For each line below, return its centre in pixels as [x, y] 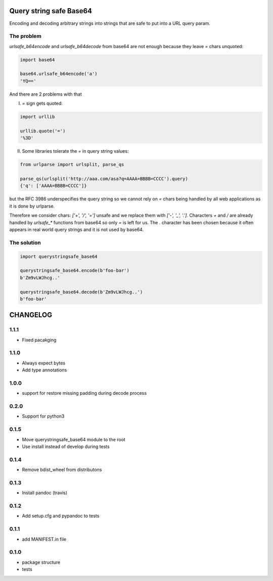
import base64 [37, 60]
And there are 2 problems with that [45, 94]
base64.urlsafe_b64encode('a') [59, 74]
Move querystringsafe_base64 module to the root [74, 439]
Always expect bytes [44, 363]
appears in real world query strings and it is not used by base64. [77, 230]
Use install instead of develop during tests [66, 447]
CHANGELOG [31, 315]
